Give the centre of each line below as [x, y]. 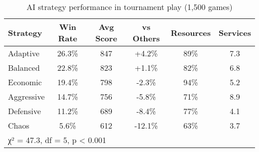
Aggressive [26, 96]
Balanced [24, 68]
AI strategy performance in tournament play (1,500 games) [129, 7]
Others [146, 38]
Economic [25, 82]
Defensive [25, 111]
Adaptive [24, 53]
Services [235, 32]
